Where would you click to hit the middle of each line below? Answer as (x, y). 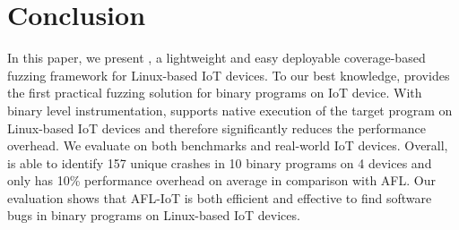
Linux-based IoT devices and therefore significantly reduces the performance (217, 128)
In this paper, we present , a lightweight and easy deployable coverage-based (217, 58)
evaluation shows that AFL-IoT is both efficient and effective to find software (220, 197)
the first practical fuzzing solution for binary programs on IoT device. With (215, 93)
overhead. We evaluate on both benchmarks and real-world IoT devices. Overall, (228, 145)
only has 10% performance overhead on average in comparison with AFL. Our (221, 180)
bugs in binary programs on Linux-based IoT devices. (154, 215)
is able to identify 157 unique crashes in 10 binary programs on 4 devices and (220, 162)
